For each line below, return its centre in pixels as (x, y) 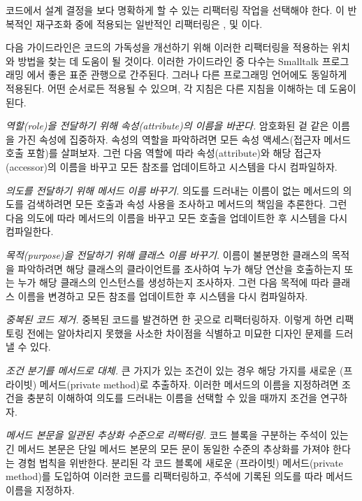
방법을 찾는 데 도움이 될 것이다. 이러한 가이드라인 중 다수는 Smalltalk (168, 61)
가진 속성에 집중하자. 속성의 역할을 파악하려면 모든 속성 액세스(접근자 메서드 (184, 139)
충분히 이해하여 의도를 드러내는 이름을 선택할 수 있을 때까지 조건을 (172, 398)
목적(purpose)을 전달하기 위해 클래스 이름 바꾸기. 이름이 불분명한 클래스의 (167, 254)
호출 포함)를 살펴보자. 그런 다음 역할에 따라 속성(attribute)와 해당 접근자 (164, 153)
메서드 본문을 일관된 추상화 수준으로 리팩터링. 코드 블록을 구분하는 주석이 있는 (177, 435)
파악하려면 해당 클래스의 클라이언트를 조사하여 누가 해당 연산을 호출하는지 (179, 268)
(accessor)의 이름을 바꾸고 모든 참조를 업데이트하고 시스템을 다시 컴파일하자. (172, 166)
